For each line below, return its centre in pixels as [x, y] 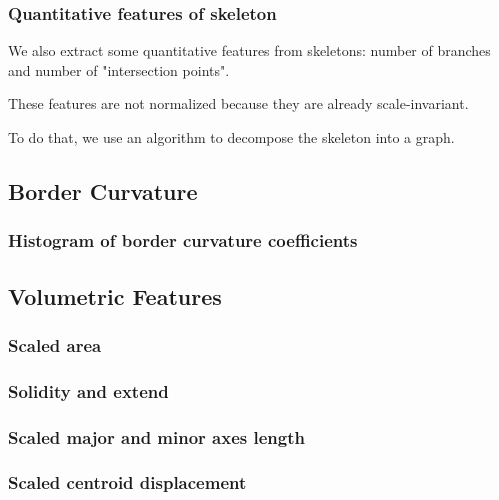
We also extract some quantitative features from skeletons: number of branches [249, 50]
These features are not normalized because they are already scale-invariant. [238, 103]
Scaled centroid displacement [127, 482]
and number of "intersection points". [119, 69]
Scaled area [55, 344]
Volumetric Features [115, 295]
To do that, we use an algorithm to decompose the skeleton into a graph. [231, 137]
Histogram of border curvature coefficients [183, 240]
